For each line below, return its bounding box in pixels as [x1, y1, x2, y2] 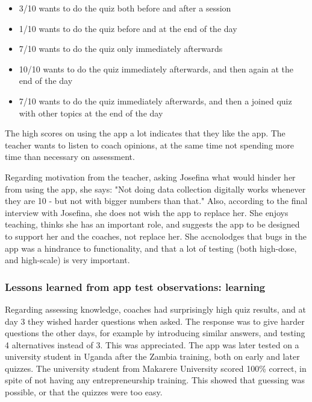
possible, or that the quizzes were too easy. [5, 386, 163, 398]
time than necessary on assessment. [5, 150, 135, 163]
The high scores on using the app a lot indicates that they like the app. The [5, 127, 285, 139]
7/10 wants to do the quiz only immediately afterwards [19, 42, 223, 55]
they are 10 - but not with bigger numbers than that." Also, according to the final [5, 194, 308, 207]
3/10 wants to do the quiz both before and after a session [19, 2, 231, 14]
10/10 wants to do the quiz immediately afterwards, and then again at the [19, 62, 294, 75]
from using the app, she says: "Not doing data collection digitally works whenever [5, 182, 306, 195]
